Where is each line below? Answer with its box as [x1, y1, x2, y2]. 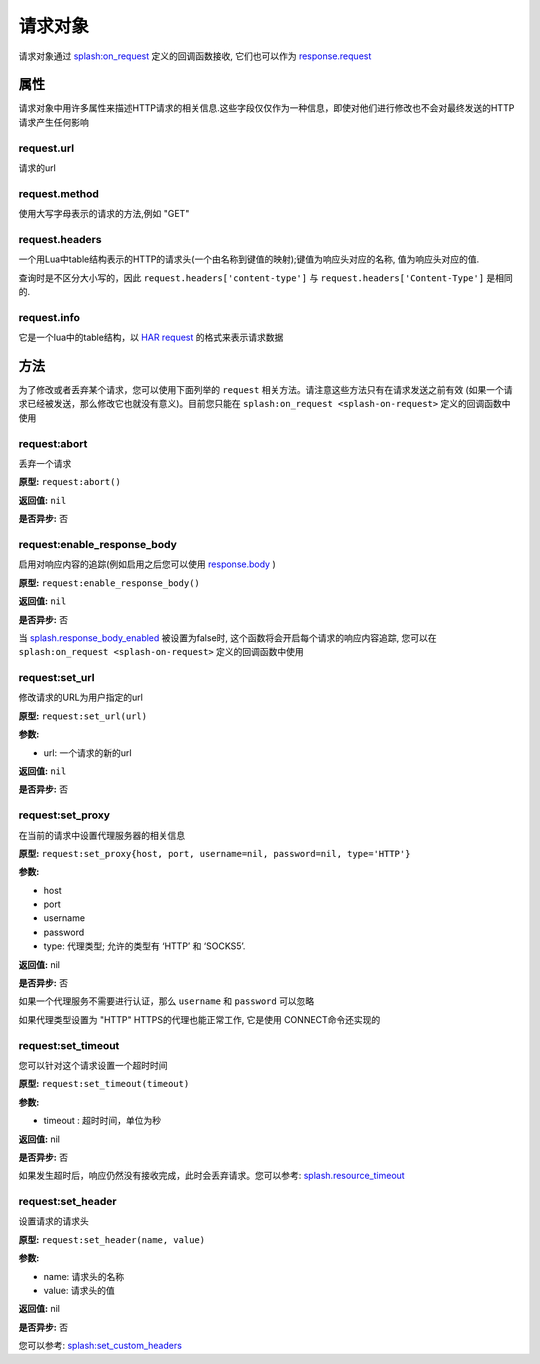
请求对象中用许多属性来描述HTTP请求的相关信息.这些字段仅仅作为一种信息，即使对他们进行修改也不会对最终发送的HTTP [18, 102, 515, 114]
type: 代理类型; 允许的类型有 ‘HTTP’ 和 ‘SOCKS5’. [43, 940, 246, 952]
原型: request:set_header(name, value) [18, 1233, 205, 1245]
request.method [18, 186, 100, 200]
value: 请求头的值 [43, 1285, 115, 1296]
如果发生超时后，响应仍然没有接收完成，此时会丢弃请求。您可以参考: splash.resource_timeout [18, 1170, 405, 1182]
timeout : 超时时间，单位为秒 [43, 1115, 162, 1127]
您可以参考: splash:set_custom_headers [18, 1340, 182, 1352]
